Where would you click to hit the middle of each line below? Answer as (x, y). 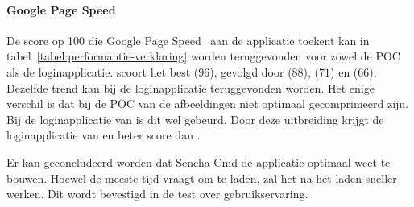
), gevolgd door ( (251, 71)
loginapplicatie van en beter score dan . (103, 135)
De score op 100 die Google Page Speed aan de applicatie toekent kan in (188, 40)
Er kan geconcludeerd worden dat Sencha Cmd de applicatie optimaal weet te (199, 161)
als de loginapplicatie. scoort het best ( (103, 71)
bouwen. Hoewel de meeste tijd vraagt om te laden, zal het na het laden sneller (202, 178)
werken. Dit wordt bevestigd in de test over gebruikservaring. (157, 194)
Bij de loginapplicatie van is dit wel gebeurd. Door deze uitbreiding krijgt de (195, 119)
